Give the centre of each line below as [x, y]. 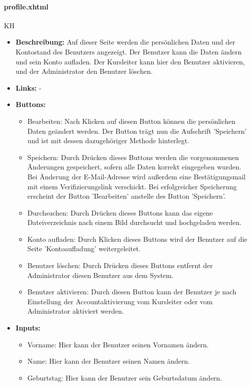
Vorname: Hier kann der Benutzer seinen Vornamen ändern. [118, 344]
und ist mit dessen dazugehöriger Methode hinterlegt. [108, 140]
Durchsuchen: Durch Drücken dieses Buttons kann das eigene [120, 212]
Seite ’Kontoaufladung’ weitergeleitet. [84, 248]
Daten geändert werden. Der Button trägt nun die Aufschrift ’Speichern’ [137, 131]
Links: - [28, 87]
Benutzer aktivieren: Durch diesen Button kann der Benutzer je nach [132, 292]
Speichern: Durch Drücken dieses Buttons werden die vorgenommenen [133, 157]
